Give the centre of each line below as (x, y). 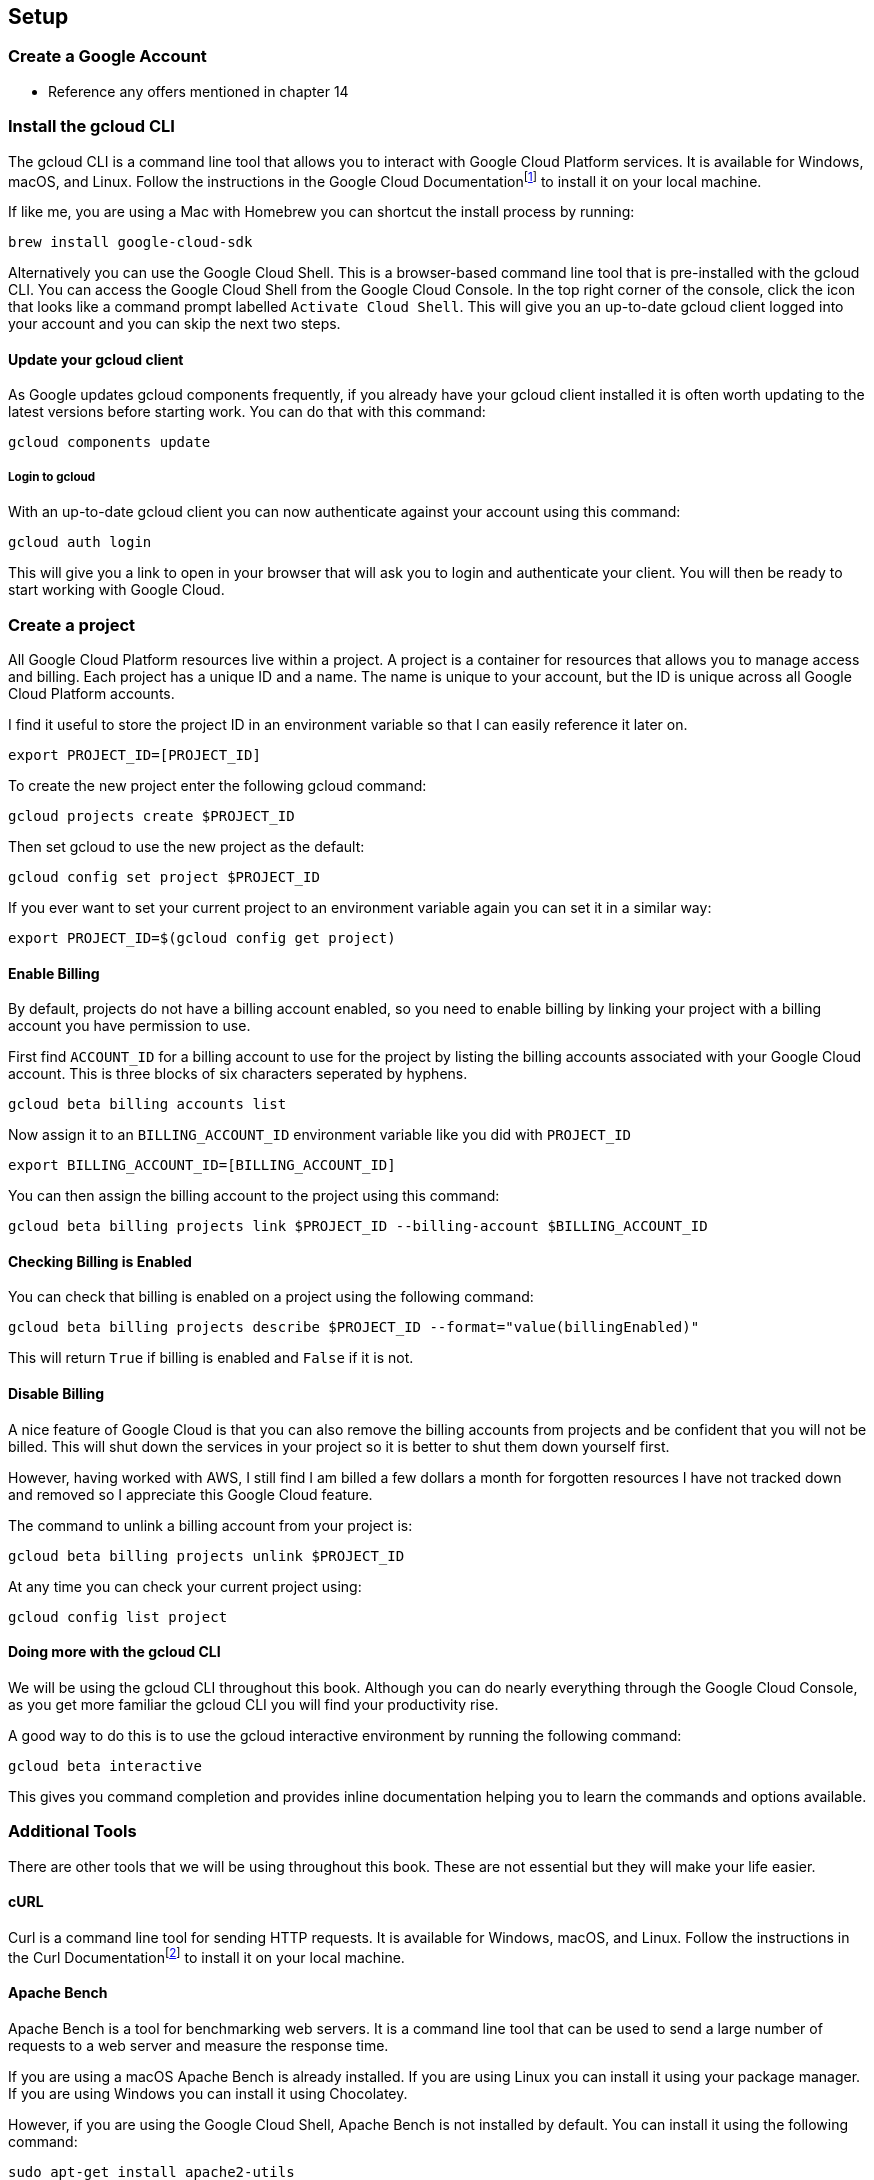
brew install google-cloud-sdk (130, 242)
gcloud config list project (118, 1616)
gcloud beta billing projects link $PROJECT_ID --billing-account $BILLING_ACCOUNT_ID (358, 1226)
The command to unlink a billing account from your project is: (210, 1525)
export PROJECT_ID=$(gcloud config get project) (202, 937)
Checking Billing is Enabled (100, 1261)
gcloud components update (109, 442)
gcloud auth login (80, 542)
